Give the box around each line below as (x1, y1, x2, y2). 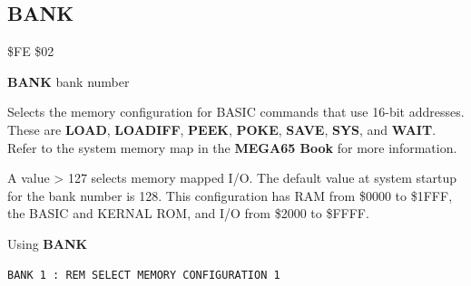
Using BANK (7, 234, 88, 253)
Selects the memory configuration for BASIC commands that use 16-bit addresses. (7, 102, 465, 121)
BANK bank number (7, 71, 130, 91)
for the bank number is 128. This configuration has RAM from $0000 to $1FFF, (7, 186, 453, 205)
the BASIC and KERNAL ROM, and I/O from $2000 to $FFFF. (7, 204, 369, 223)
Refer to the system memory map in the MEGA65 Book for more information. (7, 138, 457, 157)
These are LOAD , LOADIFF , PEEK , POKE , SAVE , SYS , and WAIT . (7, 119, 437, 138)
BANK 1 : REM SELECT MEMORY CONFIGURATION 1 (7, 268, 280, 281)
